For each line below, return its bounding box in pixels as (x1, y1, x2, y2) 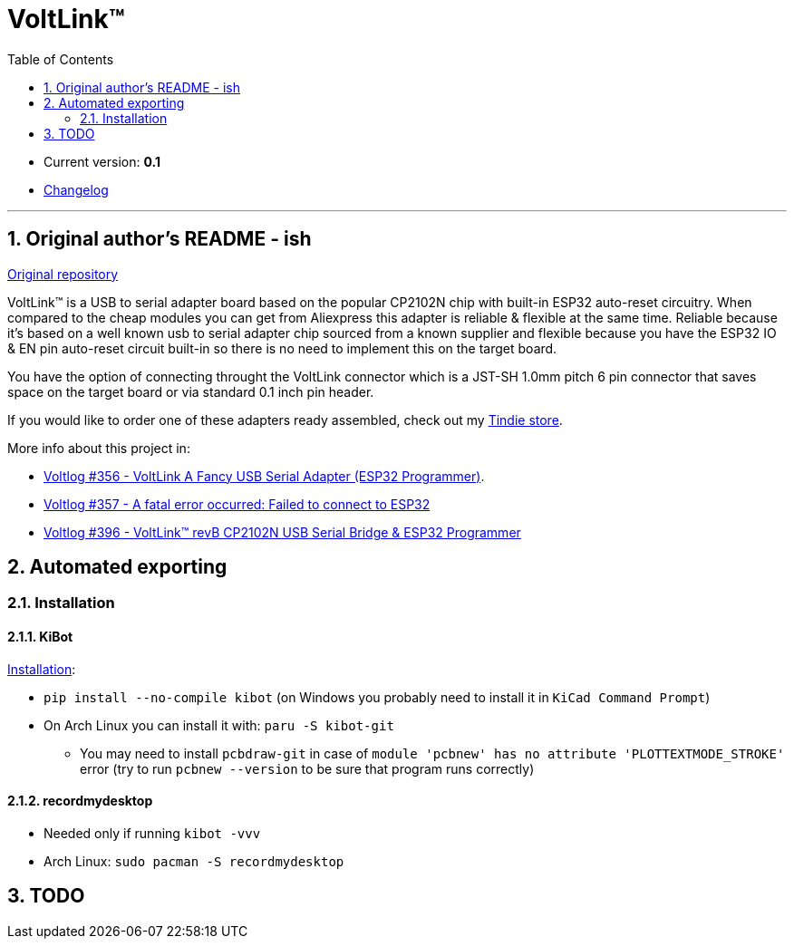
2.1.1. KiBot (7, 629, 73, 645)
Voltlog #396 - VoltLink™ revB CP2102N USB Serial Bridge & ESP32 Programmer (44, 524, 521, 540)
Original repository (7, 265, 119, 282)
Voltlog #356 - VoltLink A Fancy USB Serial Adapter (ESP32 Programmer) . (44, 468, 485, 484)
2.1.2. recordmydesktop (7, 793, 153, 809)
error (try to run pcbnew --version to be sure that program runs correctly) (80, 760, 535, 777)
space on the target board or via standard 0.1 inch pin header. (7, 383, 374, 400)
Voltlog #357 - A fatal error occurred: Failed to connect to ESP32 (44, 496, 431, 512)
